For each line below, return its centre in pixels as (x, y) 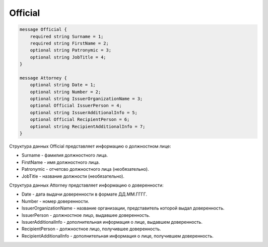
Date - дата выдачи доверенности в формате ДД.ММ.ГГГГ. (84, 194)
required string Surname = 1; (67, 36)
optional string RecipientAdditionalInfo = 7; (88, 126)
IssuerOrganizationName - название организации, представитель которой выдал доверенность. (123, 208)
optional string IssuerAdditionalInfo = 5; (84, 112)
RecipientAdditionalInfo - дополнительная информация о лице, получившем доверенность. (118, 236)
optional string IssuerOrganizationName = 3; (86, 99)
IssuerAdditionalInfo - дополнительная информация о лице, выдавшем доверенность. (112, 222)
